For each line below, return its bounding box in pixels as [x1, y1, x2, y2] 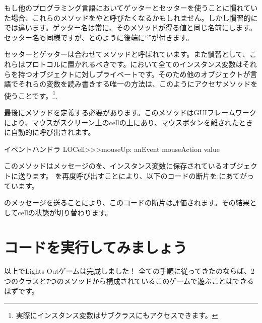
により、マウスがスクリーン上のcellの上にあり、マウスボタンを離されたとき [4, 117, 253, 127]
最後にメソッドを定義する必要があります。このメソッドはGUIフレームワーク [4, 107, 256, 117]
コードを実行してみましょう [4, 236, 187, 257]
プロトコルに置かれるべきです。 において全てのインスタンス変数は [25, 58, 243, 69]
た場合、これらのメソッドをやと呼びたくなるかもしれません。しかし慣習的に [4, 12, 258, 23]
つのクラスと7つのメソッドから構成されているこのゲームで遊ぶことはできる [4, 276, 254, 286]
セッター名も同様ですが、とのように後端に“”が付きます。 [4, 32, 193, 42]
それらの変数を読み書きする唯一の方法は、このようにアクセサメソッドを [18, 78, 258, 89]
